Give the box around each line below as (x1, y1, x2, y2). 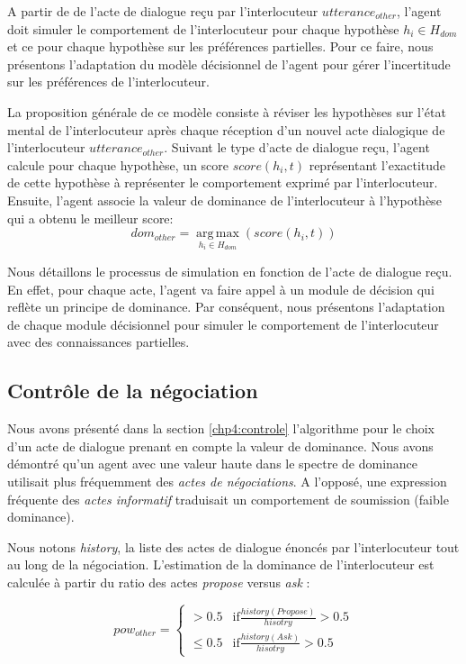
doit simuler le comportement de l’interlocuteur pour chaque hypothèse (7, 19, 399, 38)
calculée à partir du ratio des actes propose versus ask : (7, 572, 310, 591)
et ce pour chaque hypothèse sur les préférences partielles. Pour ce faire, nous (7, 37, 434, 56)
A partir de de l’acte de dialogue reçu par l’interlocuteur (7, 2, 318, 20)
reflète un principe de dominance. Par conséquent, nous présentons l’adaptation (7, 297, 445, 316)
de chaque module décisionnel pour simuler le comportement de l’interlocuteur (7, 314, 439, 333)
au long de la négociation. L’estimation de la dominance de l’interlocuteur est (7, 555, 435, 574)
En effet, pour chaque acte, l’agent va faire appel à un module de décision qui (7, 279, 435, 298)
